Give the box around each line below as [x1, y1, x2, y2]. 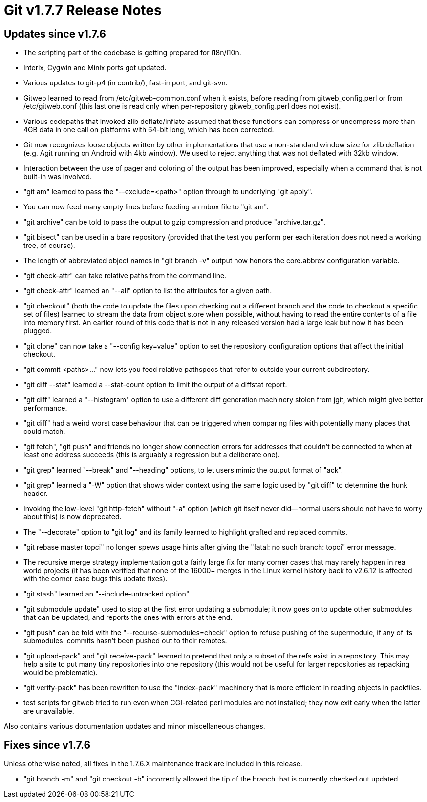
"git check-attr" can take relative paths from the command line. [23, 271, 227, 280]
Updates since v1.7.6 [4, 27, 106, 40]
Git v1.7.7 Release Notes [4, 2, 162, 19]
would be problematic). [23, 668, 98, 677]
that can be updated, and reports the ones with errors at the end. [23, 613, 233, 622]
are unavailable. [23, 707, 74, 716]
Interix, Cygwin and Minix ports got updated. [23, 63, 167, 72]
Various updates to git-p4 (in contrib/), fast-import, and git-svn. [23, 79, 228, 87]
